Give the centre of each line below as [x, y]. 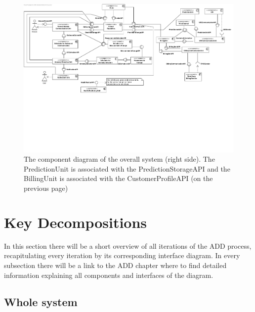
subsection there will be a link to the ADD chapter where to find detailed [115, 265]
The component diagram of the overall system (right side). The [119, 159]
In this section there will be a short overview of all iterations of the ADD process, [128, 245]
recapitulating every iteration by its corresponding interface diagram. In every [122, 255]
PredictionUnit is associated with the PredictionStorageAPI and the [127, 168]
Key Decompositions [76, 222]
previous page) [46, 188]
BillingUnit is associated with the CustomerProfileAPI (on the [118, 178]
